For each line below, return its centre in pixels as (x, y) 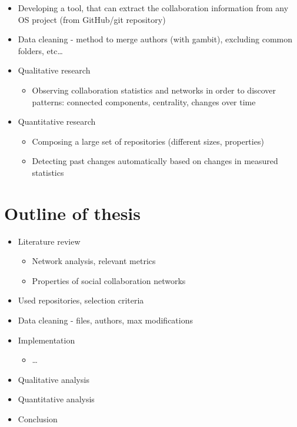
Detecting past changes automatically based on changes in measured (155, 161)
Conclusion (38, 419)
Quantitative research (57, 121)
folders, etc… (40, 50)
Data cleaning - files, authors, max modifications (105, 320)
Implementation (46, 340)
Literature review (49, 241)
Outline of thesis (73, 213)
